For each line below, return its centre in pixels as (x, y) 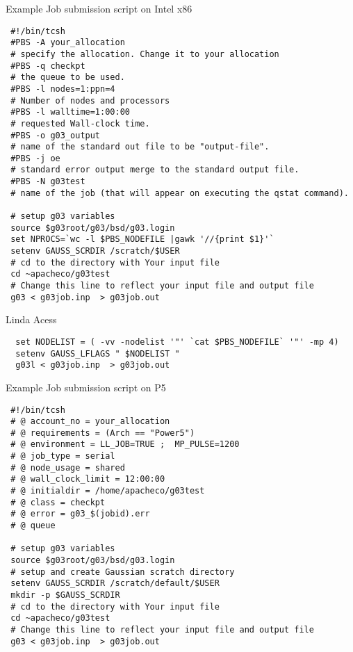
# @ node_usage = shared (68, 467)
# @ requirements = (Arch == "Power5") (103, 433)
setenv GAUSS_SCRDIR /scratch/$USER (95, 251)
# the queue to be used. (68, 78)
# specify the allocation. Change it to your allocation (145, 54)
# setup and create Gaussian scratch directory (123, 572)
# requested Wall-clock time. (80, 123)
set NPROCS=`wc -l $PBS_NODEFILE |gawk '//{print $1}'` (142, 239)
